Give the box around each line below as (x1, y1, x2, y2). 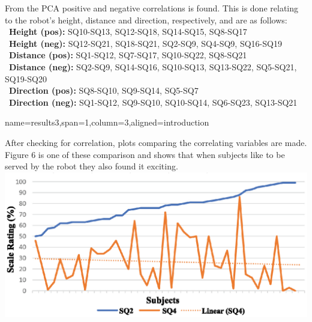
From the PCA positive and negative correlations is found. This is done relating (5, 2, 299, 14)
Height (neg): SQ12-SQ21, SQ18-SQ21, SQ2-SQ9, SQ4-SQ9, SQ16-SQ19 (9, 37, 282, 49)
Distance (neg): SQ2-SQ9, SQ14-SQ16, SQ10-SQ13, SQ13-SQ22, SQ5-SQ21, (9, 60, 297, 73)
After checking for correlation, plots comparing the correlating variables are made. (5, 136, 307, 148)
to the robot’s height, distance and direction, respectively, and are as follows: (5, 13, 287, 26)
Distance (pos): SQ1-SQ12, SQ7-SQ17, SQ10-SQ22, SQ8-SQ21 (9, 49, 247, 61)
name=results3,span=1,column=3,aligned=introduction (5, 116, 209, 129)
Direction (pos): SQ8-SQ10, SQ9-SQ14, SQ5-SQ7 (9, 84, 199, 97)
